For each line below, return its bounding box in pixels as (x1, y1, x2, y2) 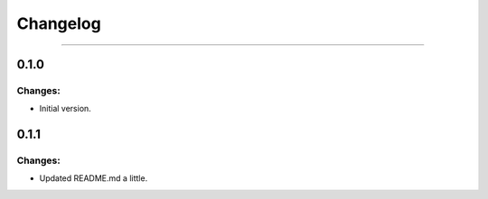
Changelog (16, 14, 101, 33)
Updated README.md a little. (39, 173, 148, 184)
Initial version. (39, 104, 92, 114)
